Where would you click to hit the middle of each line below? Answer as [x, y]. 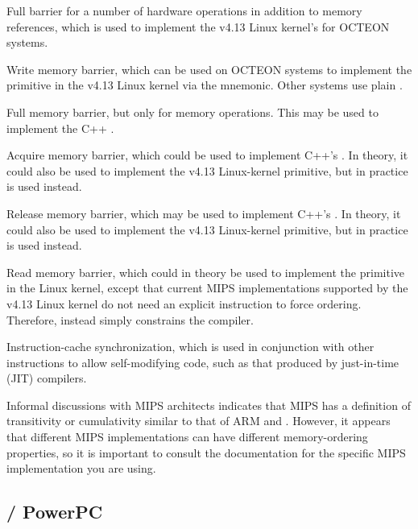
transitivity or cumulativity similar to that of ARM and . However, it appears [199, 421]
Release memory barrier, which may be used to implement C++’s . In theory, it [204, 213]
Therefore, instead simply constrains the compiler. [130, 319]
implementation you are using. [81, 468]
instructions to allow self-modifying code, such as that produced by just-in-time [203, 362]
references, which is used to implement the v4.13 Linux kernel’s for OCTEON [198, 26]
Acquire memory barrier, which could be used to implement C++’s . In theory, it [207, 155]
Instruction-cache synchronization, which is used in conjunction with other [190, 347]
